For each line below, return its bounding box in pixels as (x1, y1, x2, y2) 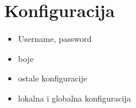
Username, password (18, 32, 92, 45)
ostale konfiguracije (18, 72, 87, 84)
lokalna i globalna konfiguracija (18, 91, 131, 104)
